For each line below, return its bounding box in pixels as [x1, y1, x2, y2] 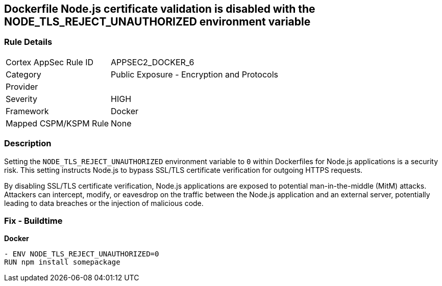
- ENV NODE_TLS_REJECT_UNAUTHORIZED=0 [4, 250, 159, 258]
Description [4, 138, 52, 149]
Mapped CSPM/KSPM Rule [6, 118, 109, 128]
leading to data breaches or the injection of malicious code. [4, 198, 204, 207]
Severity [6, 93, 37, 104]
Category [6, 69, 41, 80]
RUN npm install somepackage [4, 258, 120, 267]
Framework [6, 106, 49, 116]
